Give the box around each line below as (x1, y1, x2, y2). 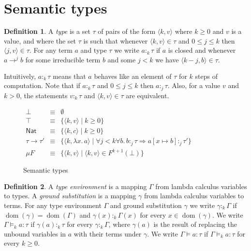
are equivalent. (126, 90, 169, 100)
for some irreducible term (25, 54, 101, 64)
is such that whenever (83, 35, 148, 45)
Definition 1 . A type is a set (4, 26, 90, 36)
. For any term (29, 45, 73, 55)
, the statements (19, 90, 68, 100)
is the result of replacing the (153, 219, 237, 229)
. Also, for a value (167, 80, 221, 90)
